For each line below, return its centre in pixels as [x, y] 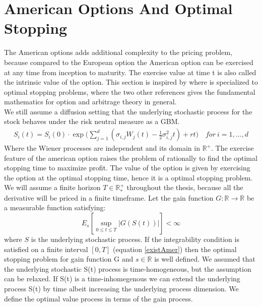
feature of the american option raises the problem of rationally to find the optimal [131, 158]
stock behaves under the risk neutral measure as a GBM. [92, 121]
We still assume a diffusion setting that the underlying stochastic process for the [128, 111]
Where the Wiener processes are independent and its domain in [102, 148]
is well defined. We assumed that [205, 259]
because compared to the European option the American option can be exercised [129, 62]
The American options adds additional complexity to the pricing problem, [118, 52]
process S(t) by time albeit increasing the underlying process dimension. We [121, 289]
